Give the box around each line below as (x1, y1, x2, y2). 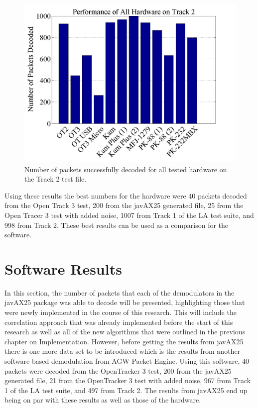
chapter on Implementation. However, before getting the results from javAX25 (4, 336, 244, 346)
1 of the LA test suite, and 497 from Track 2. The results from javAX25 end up (4, 385, 248, 395)
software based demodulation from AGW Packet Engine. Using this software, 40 (4, 356, 249, 366)
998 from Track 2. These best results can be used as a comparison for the (4, 219, 229, 230)
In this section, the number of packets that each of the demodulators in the (4, 287, 235, 298)
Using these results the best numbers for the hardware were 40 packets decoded (4, 190, 247, 201)
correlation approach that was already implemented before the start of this (4, 316, 233, 327)
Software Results (4, 258, 122, 279)
